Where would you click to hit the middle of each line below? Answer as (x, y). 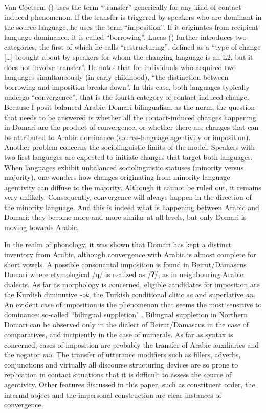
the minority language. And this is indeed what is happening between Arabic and (132, 207)
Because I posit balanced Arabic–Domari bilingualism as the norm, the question (130, 107)
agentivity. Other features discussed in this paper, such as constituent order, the (130, 384)
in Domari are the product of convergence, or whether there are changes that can (131, 127)
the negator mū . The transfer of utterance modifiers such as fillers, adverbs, (123, 354)
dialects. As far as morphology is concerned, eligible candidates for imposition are (132, 284)
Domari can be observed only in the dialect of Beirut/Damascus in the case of (127, 324)
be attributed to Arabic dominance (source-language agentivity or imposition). (127, 137)
